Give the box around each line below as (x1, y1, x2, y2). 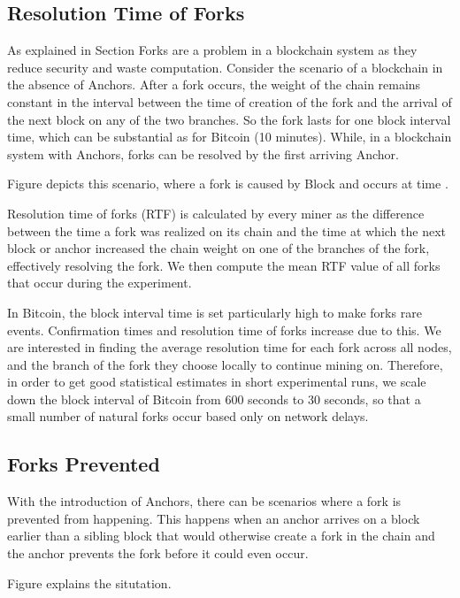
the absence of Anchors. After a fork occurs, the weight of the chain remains (7, 75, 421, 94)
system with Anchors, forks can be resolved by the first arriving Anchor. (7, 144, 399, 163)
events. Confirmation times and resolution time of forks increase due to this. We (7, 320, 441, 339)
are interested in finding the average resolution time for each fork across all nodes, (7, 338, 452, 356)
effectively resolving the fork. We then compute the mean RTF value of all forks (7, 256, 441, 274)
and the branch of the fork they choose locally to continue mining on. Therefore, (7, 355, 443, 373)
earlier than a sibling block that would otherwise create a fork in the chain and (7, 526, 435, 545)
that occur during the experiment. (7, 273, 192, 292)
